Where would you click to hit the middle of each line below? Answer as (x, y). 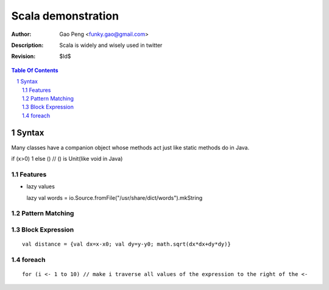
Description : (27, 45)
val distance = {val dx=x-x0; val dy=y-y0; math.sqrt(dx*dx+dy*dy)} (126, 244)
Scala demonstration (65, 16)
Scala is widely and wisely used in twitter (111, 45)
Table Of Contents (35, 70)
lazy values (41, 186)
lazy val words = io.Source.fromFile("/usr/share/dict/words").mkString (115, 197)
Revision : (23, 56)
